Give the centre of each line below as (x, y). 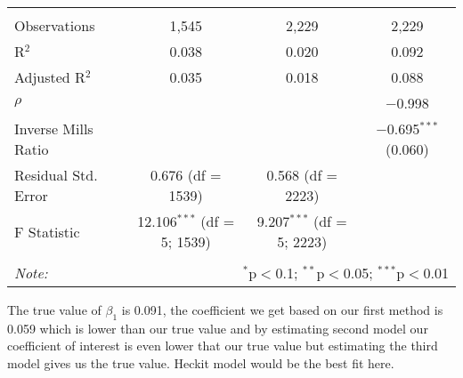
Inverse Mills (54, 129)
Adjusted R (50, 77)
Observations (55, 25)
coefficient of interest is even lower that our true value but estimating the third (223, 346)
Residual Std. (56, 175)
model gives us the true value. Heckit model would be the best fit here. (201, 362)
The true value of (54, 310)
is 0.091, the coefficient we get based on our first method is (282, 310)
